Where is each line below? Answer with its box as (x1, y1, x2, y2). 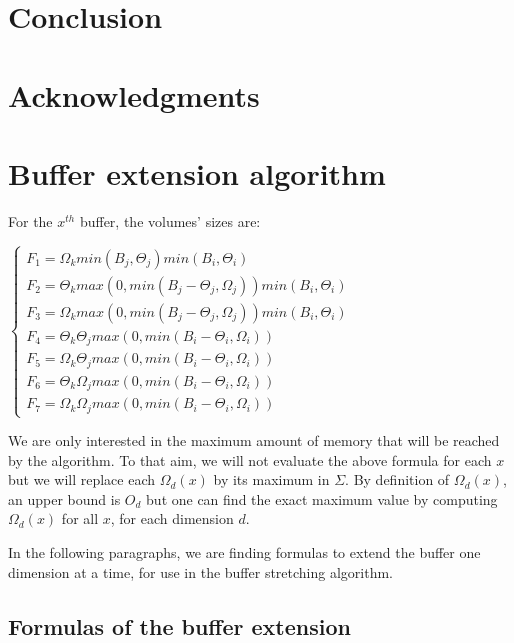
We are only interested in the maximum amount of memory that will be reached (8, 430, 500, 450)
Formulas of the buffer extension (8, 610, 351, 641)
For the (8, 210, 53, 231)
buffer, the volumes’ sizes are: (79, 210, 261, 231)
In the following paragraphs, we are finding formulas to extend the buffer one (8, 541, 481, 562)
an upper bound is (8, 488, 121, 509)
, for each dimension (110, 508, 234, 529)
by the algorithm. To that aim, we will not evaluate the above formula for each (8, 449, 492, 470)
